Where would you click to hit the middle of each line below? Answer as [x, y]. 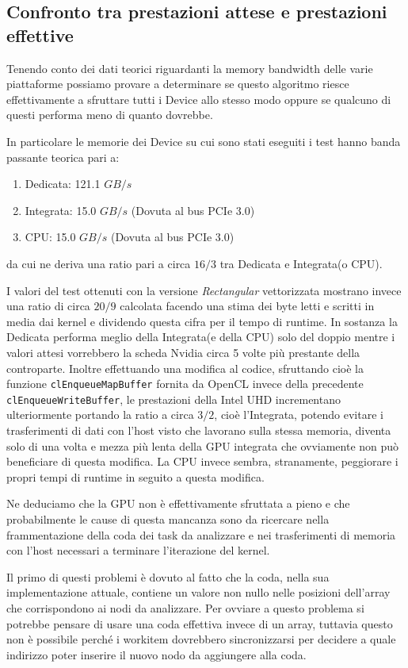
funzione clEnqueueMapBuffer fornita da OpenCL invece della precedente [185, 384]
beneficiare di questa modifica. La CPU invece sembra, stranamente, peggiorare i [202, 461]
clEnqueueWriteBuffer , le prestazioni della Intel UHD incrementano [173, 399]
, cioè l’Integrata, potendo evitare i [299, 415]
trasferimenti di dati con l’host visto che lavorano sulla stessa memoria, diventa [199, 430]
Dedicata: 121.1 [63, 184]
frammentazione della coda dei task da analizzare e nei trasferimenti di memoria [201, 534]
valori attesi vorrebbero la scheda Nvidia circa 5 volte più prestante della [183, 352]
